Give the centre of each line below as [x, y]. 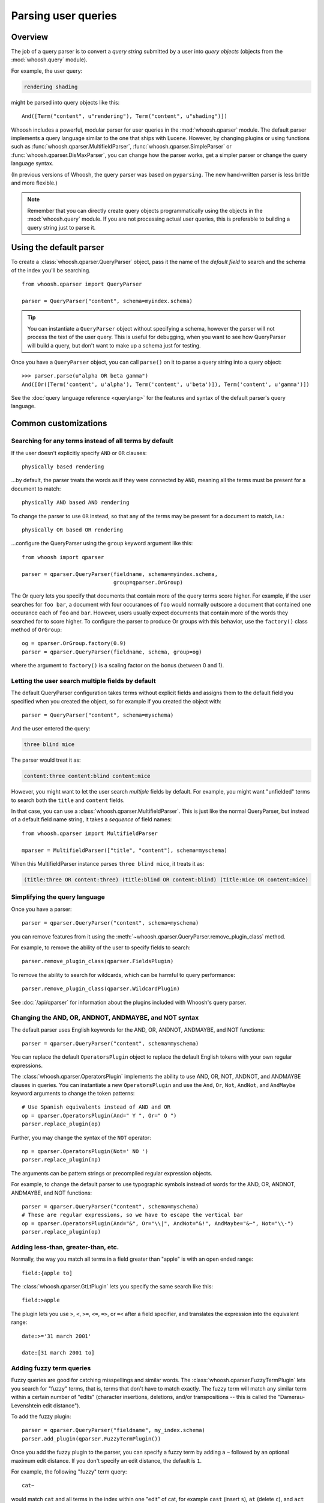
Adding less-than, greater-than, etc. [65, 1247]
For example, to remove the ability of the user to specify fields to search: [101, 947]
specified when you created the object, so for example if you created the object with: [116, 701]
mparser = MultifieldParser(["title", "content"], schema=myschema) [124, 850]
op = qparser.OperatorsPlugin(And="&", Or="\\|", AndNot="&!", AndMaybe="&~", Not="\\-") [158, 1223]
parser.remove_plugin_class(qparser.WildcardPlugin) [101, 989]
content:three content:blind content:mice [87, 776]
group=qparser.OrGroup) [148, 582]
